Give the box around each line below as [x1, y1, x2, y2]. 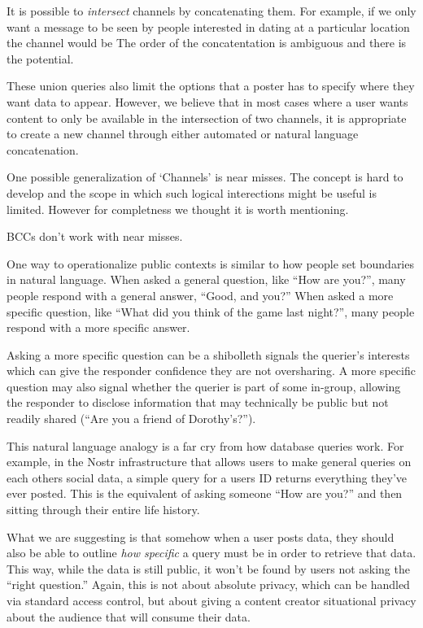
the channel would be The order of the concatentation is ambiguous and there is [7, 34, 407, 51]
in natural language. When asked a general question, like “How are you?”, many [7, 271, 406, 288]
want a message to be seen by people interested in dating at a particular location [7, 18, 410, 35]
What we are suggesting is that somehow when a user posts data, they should [7, 528, 395, 545]
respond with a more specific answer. [7, 319, 190, 336]
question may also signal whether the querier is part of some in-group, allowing [7, 377, 401, 395]
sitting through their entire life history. [7, 501, 200, 518]
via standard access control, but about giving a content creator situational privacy [7, 592, 416, 608]
